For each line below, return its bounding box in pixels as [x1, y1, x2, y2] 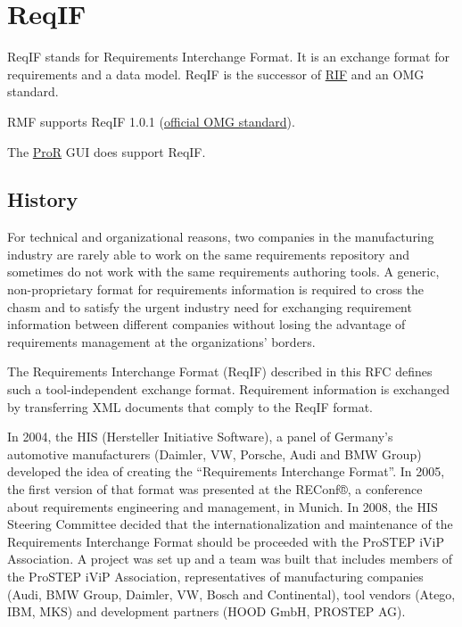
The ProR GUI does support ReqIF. [7, 142, 206, 161]
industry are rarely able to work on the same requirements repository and [7, 244, 409, 263]
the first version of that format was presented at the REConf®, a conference [7, 480, 423, 499]
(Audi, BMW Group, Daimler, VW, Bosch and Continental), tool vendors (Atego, [7, 584, 456, 603]
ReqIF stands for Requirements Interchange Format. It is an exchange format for [7, 47, 450, 66]
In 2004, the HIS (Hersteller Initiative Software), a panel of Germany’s [7, 427, 393, 446]
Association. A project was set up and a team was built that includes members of [7, 549, 453, 568]
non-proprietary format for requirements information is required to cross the [7, 280, 425, 299]
